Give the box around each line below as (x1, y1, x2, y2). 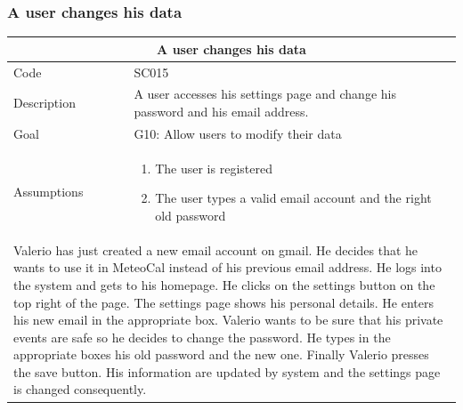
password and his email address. (134, 102, 309, 120)
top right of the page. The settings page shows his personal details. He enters (13, 293, 435, 311)
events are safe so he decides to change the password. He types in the (13, 327, 391, 346)
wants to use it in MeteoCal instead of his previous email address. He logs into (13, 258, 442, 277)
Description (13, 93, 76, 112)
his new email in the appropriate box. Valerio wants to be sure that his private (13, 310, 443, 329)
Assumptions (13, 182, 84, 201)
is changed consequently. (13, 380, 147, 398)
